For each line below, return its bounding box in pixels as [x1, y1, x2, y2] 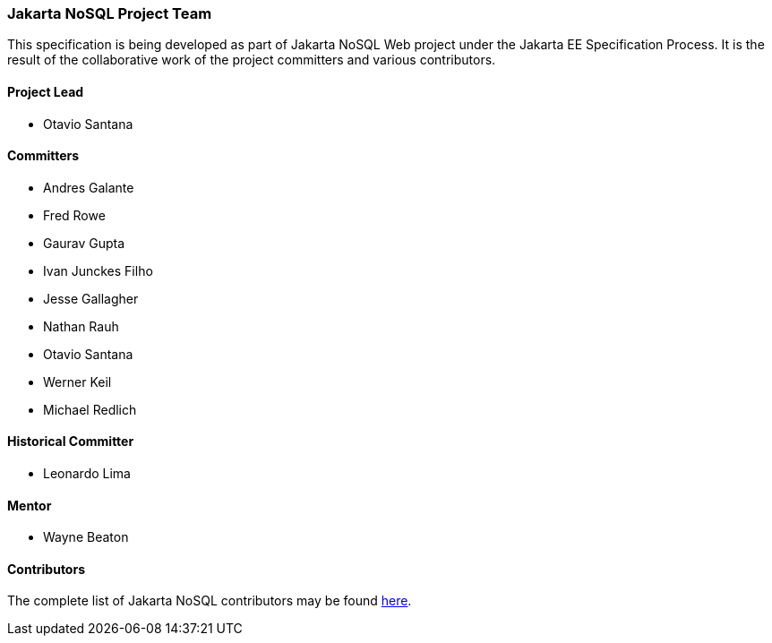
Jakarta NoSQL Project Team [7, 4, 212, 22]
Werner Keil [43, 373, 112, 390]
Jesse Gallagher [43, 290, 139, 306]
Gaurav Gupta [43, 235, 125, 251]
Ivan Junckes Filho [43, 262, 153, 279]
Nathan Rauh [43, 318, 119, 334]
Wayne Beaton [43, 529, 129, 545]
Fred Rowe [43, 207, 106, 223]
